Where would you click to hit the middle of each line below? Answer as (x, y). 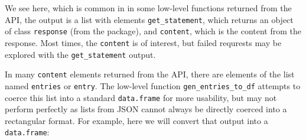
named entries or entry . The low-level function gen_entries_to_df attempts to (153, 85)
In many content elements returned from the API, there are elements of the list (150, 74)
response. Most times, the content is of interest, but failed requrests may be (143, 42)
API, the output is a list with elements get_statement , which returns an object (149, 19)
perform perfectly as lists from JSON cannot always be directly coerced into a (146, 109)
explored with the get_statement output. (80, 54)
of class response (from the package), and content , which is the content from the (153, 31)
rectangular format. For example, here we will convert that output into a (136, 120)
